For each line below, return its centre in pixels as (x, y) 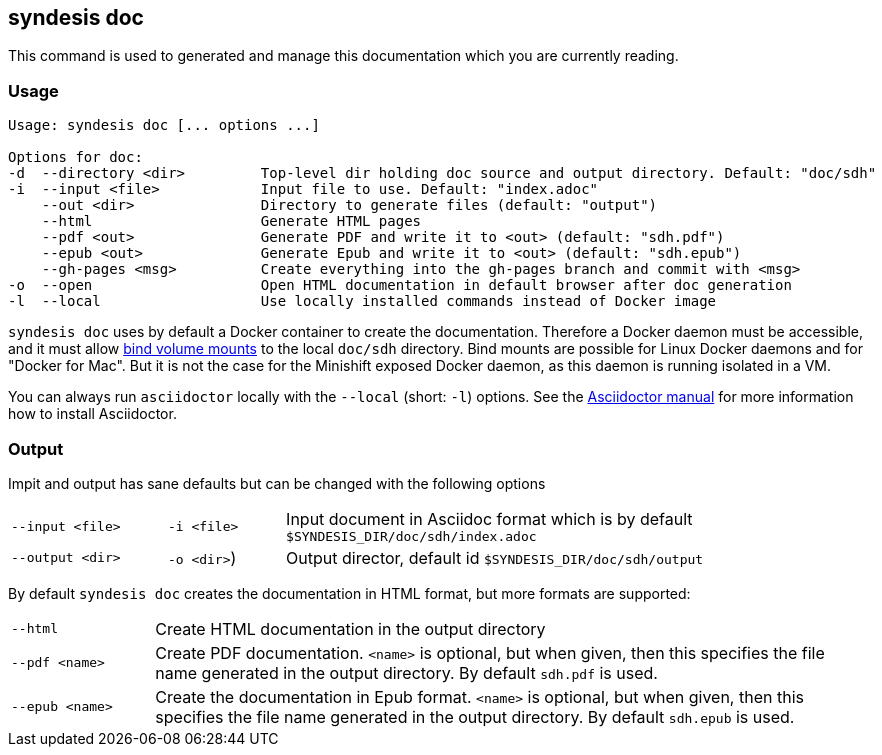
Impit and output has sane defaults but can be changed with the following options (277, 483)
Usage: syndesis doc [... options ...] (164, 125)
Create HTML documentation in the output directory (350, 628)
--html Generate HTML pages (231, 221)
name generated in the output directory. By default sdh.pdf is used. (406, 672)
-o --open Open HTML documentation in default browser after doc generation (400, 285)
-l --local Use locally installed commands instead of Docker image (362, 301)
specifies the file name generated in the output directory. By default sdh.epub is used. (475, 716)
